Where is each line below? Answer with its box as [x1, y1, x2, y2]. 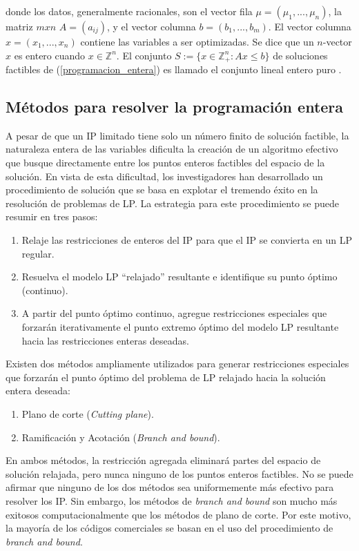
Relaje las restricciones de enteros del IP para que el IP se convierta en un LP [21, 233, 353, 246]
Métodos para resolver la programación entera [6, 96, 344, 117]
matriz [6, 19, 33, 33]
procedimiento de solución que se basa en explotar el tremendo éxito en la [6, 182, 318, 197]
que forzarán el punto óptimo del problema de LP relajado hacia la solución [6, 369, 326, 384]
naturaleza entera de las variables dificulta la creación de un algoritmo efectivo [6, 142, 338, 156]
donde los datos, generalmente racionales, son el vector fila [6, 4, 253, 18]
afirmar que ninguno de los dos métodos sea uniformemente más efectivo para [6, 480, 334, 494]
